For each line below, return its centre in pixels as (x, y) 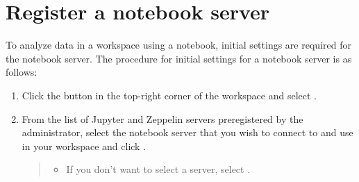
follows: (22, 72)
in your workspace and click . (84, 146)
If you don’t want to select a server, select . (158, 169)
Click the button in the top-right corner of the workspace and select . (169, 95)
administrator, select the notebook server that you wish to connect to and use (187, 132)
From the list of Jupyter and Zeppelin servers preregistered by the (162, 118)
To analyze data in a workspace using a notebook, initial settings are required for (178, 45)
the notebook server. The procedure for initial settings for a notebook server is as (179, 58)
